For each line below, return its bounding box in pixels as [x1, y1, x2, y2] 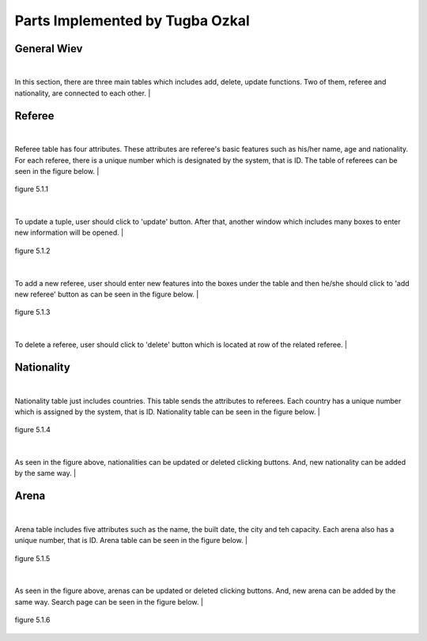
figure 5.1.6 [14, 615, 51, 624]
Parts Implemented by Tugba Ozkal [14, 12, 251, 29]
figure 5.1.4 [14, 425, 51, 435]
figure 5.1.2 [14, 246, 51, 255]
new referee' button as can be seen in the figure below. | [14, 289, 199, 300]
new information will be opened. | [14, 228, 124, 237]
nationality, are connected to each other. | [14, 88, 151, 98]
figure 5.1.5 [14, 553, 51, 563]
